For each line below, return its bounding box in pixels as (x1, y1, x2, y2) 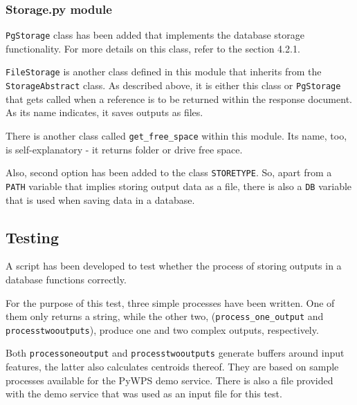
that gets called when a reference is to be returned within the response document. (6, 91, 352, 106)
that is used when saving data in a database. (6, 192, 195, 207)
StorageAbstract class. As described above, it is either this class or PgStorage (6, 78, 341, 93)
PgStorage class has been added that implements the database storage (6, 28, 305, 42)
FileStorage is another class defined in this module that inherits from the (6, 64, 322, 79)
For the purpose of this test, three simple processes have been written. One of (6, 295, 335, 310)
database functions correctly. (6, 272, 127, 286)
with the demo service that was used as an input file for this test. (6, 386, 282, 401)
